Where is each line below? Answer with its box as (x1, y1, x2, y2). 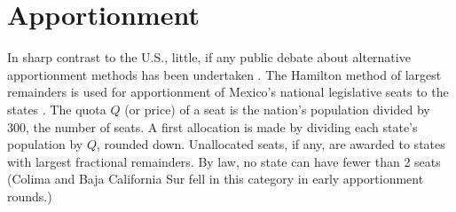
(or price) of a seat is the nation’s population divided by (124, 99, 430, 118)
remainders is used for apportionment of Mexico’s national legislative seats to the (7, 82, 449, 101)
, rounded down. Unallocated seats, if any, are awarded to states (96, 135, 445, 153)
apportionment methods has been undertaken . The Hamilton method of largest (7, 65, 442, 83)
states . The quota (7, 99, 106, 118)
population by (7, 135, 83, 153)
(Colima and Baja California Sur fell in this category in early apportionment (7, 169, 424, 188)
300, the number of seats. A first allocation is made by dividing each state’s (7, 117, 418, 136)
